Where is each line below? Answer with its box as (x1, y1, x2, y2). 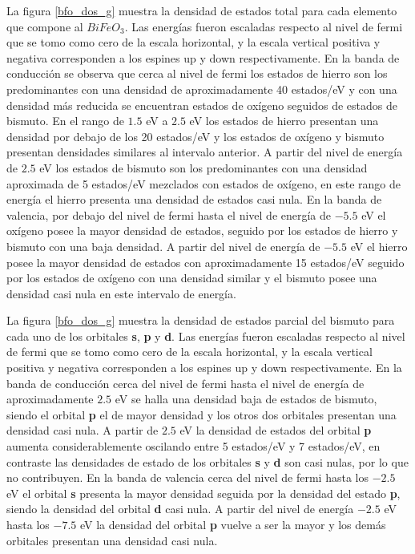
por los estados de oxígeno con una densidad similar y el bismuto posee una (6, 269, 377, 286)
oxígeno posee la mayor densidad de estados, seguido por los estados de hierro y (6, 222, 398, 239)
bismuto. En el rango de (6, 112, 124, 129)
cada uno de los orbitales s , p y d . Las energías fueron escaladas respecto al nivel (6, 327, 405, 344)
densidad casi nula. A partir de (6, 422, 159, 439)
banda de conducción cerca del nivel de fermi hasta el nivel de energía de (6, 374, 365, 391)
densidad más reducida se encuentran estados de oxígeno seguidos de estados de (6, 96, 397, 113)
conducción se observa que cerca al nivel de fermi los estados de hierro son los (6, 65, 388, 82)
